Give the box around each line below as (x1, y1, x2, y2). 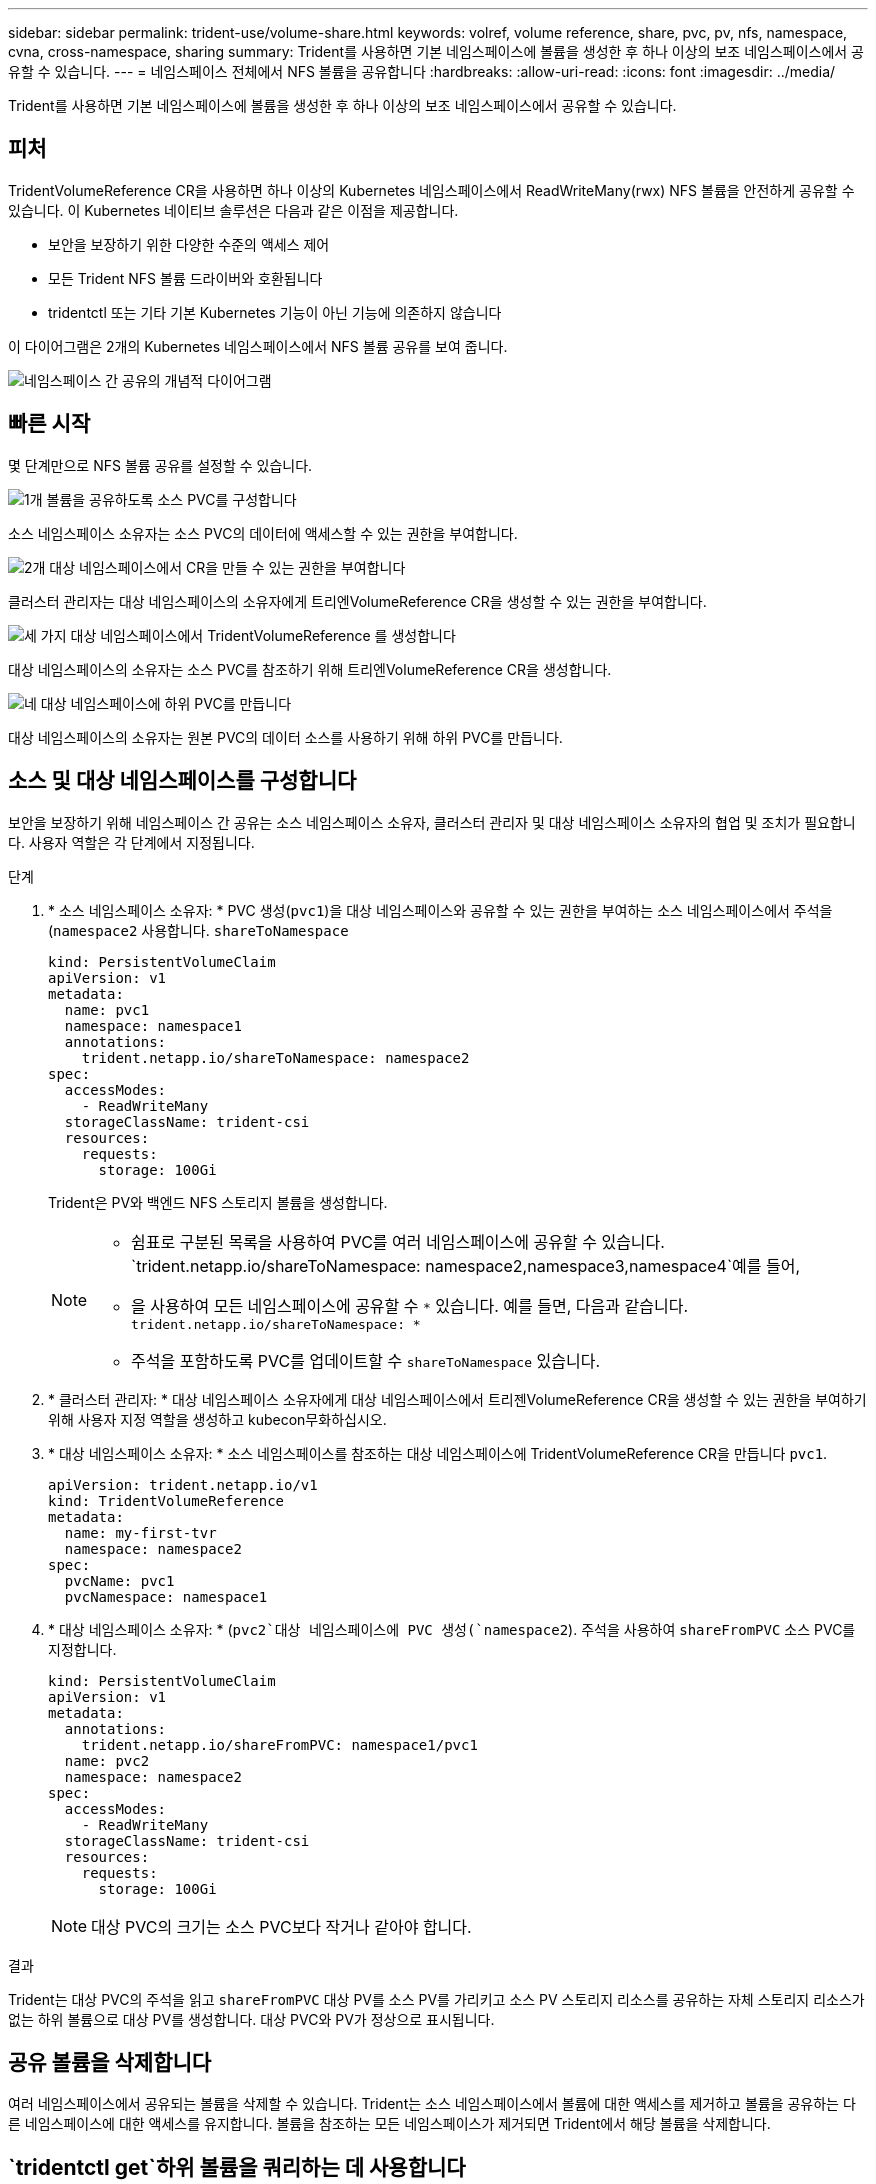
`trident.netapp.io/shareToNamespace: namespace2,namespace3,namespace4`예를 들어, (131, 1255, 801, 1276)
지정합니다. (48, 1640, 117, 1658)
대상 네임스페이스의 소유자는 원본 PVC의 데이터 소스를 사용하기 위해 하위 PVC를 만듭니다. (8, 728, 563, 746)
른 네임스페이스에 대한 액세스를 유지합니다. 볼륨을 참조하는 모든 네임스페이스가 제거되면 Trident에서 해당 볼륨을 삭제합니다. (8, 2115, 771, 2133)
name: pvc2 (64, 1752, 150, 1769)
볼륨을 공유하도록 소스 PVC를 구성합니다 (46, 490, 297, 508)
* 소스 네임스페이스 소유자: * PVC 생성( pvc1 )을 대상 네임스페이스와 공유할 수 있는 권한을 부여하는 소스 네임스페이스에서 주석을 (48, 901, 833, 919)
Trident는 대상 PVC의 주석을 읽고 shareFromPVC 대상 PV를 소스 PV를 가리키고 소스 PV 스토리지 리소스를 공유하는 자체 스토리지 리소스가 (8, 1990, 865, 2008)
